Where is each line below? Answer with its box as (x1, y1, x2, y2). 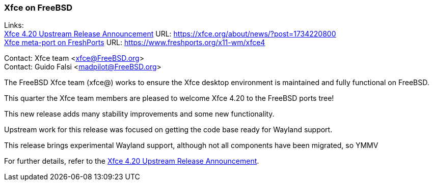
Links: (4, 21, 24, 30)
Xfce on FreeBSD (4, 3, 72, 13)
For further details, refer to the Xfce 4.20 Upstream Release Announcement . (4, 157, 259, 166)
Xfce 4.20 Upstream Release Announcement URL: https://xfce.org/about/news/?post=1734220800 (4, 29, 336, 39)
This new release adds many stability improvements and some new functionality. (4, 109, 275, 119)
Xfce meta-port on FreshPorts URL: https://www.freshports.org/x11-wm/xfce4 (4, 38, 265, 47)
